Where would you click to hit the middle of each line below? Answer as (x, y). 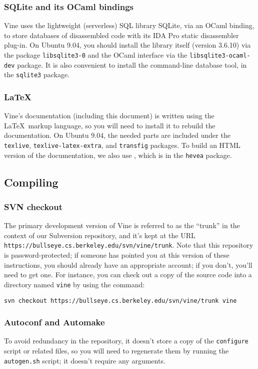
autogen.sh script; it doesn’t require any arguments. (85, 360)
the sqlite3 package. (37, 74)
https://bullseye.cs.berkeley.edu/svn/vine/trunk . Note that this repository (129, 245)
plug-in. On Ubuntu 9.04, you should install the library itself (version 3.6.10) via (127, 45)
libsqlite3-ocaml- (220, 56)
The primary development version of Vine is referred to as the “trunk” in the (122, 225)
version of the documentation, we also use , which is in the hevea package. (118, 155)
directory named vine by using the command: (74, 284)
